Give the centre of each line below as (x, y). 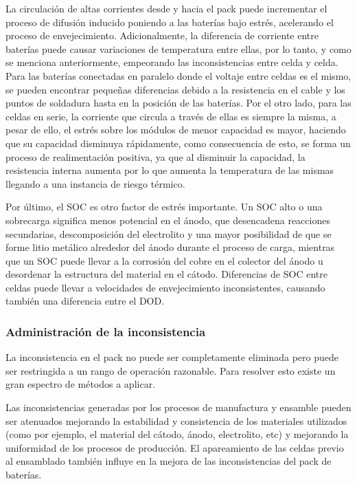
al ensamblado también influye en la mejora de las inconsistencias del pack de (169, 461)
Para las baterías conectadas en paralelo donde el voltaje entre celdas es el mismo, (178, 75)
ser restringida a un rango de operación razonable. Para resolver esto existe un (171, 370)
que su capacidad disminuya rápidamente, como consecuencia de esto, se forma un (178, 143)
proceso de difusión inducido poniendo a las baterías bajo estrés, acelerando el (170, 22)
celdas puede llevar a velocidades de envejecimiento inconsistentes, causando (165, 287)
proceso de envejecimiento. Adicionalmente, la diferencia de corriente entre (162, 35)
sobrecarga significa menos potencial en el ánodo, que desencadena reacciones (168, 220)
